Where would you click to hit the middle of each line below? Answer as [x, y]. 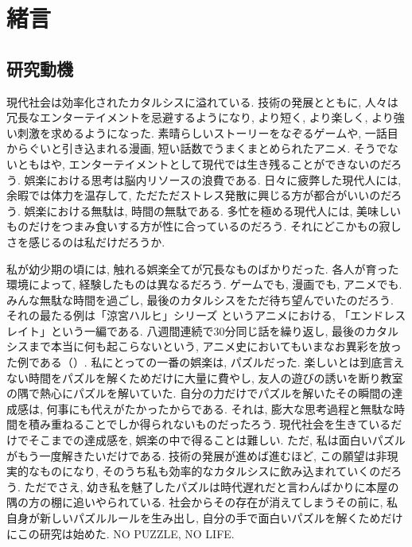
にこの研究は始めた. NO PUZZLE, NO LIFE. [120, 533]
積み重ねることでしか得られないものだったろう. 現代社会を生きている [210, 424]
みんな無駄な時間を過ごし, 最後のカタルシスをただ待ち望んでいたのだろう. [200, 299]
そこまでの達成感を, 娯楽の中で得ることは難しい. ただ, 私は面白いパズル [217, 440]
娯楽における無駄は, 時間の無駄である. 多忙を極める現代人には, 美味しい [213, 210]
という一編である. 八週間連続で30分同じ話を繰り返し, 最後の [208, 330]
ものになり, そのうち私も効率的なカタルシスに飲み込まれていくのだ [215, 471]
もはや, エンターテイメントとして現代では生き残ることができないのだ [210, 163]
